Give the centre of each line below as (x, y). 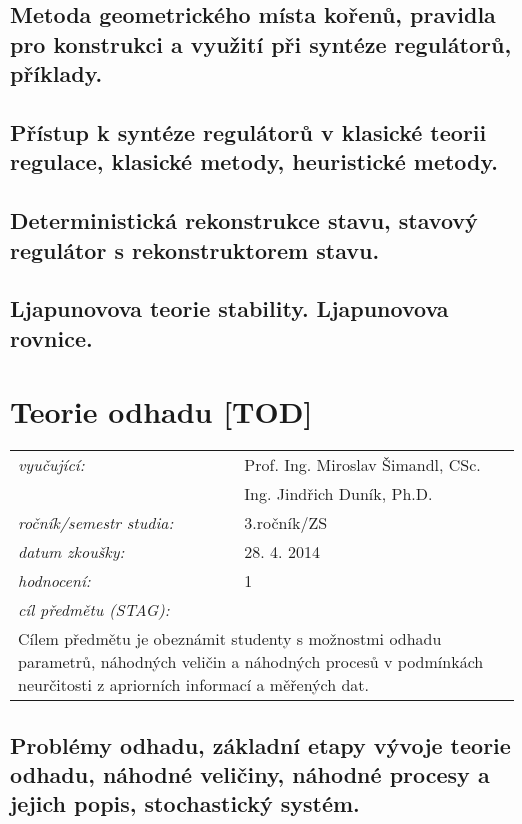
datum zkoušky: (71, 552)
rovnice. (51, 337)
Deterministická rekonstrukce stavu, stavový (244, 220)
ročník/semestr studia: (96, 523)
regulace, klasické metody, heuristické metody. (254, 161)
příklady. (56, 73)
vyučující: (51, 465)
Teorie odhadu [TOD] (161, 411)
